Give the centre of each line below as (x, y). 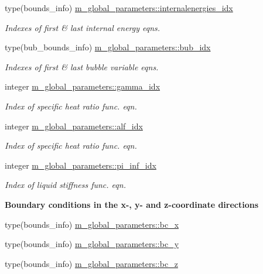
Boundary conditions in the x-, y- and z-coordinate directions (132, 204)
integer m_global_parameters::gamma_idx (83, 86)
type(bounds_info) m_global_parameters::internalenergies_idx (119, 8)
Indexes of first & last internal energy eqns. (83, 27)
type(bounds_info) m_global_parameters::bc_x (92, 224)
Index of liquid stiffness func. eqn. (65, 185)
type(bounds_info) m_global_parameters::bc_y (92, 244)
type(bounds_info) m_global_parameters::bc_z (91, 263)
